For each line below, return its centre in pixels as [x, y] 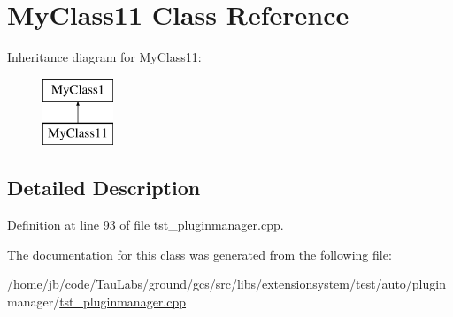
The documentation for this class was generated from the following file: [200, 254]
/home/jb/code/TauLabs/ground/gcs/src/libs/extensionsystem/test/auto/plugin [226, 284]
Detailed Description [104, 188]
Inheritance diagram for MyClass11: [104, 57]
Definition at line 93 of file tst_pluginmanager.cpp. [146, 225]
